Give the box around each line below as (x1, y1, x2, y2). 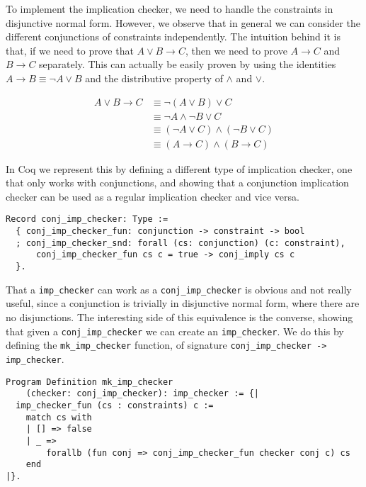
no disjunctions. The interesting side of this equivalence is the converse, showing (6, 310, 353, 324)
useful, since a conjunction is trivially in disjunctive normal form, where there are (6, 296, 360, 310)
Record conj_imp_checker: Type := (6, 214, 168, 225)
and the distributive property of (85, 70, 223, 85)
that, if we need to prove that (6, 43, 134, 57)
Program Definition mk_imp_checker (6, 376, 173, 387)
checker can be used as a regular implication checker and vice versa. (6, 189, 299, 203)
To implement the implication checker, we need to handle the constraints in (6, 1, 333, 16)
